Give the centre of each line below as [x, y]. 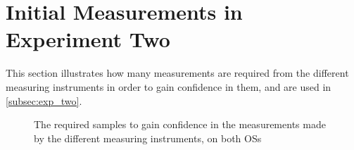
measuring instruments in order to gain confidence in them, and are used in [169, 86]
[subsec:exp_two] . [44, 100]
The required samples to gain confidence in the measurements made [180, 124]
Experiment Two [88, 39]
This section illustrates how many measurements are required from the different [177, 73]
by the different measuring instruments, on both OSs [148, 138]
